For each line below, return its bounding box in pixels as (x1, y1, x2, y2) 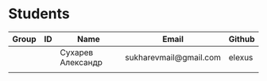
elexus (228, 52, 253, 63)
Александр (60, 56, 103, 67)
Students (8, 5, 70, 23)
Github (228, 33, 255, 44)
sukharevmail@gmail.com (125, 52, 221, 63)
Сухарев (60, 47, 94, 58)
